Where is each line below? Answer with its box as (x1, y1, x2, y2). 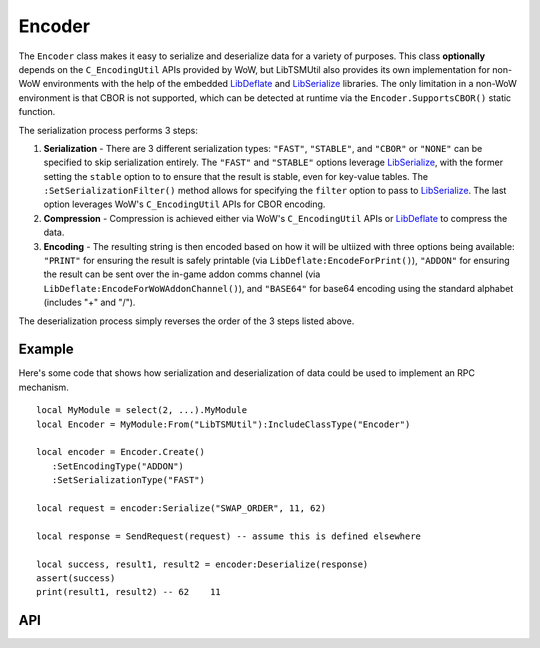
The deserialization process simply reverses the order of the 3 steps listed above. (18, 315, 355, 327)
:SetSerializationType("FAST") (51, 475, 205, 486)
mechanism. (18, 381, 69, 393)
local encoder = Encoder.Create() (36, 446, 205, 458)
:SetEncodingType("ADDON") (51, 460, 185, 472)
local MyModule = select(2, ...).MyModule (36, 405, 248, 416)
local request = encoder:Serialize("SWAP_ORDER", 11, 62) (36, 503, 327, 514)
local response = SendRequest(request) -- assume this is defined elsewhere (36, 530, 422, 542)
